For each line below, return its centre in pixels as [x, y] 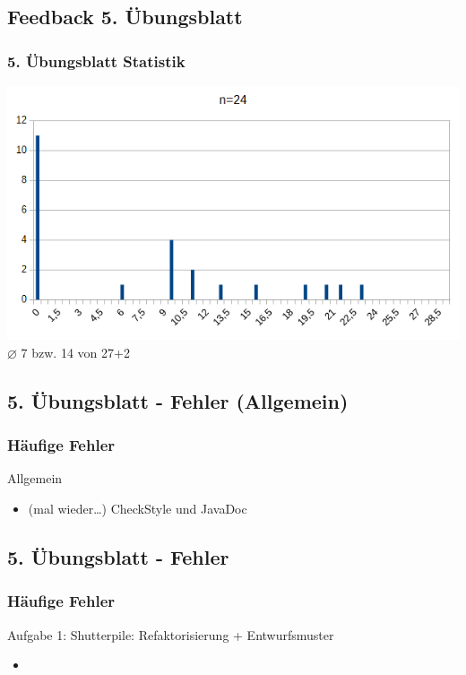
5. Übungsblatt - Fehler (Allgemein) [178, 400]
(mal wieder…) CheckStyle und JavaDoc [138, 509]
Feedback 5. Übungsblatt [125, 17]
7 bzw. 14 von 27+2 [75, 352]
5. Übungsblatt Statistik [96, 61]
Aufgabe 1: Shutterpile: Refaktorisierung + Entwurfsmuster [171, 634]
